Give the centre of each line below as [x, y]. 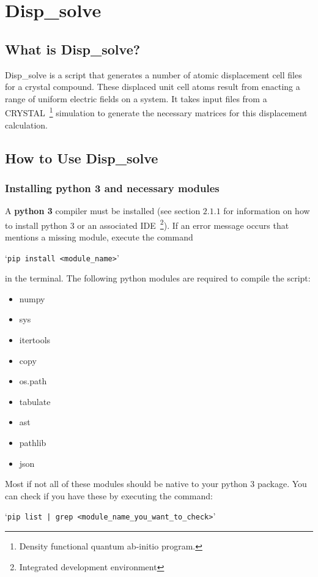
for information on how [267, 211]
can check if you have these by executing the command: [109, 495]
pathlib [33, 443]
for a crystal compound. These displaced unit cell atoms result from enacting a [153, 87]
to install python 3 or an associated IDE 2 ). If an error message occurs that [147, 224]
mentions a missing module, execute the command [99, 237]
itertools [35, 340]
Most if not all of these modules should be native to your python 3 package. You [156, 484]
